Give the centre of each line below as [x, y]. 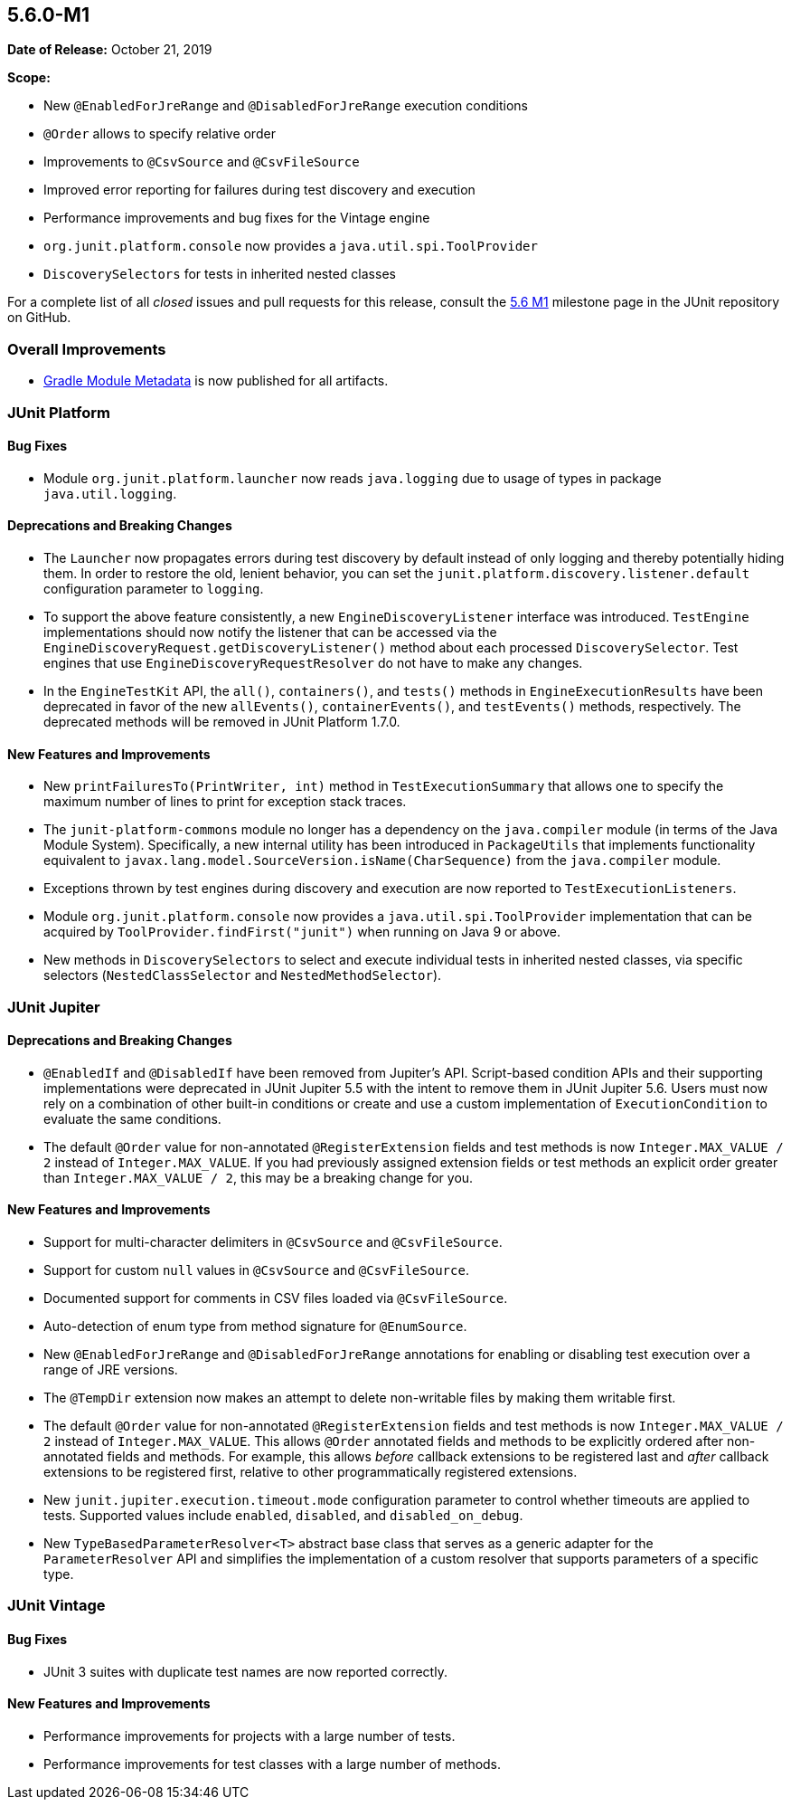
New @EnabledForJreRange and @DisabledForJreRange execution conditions [286, 106]
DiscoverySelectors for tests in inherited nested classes [220, 274]
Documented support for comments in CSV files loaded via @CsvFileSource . [276, 1298]
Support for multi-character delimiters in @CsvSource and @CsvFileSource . [273, 1242]
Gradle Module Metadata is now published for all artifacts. [216, 381]
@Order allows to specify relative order [160, 134]
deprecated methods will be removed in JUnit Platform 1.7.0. [222, 721]
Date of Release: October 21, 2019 [110, 50]
